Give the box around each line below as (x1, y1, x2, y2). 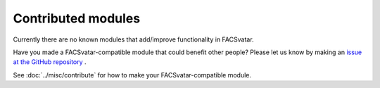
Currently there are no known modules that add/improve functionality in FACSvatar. (13, 35, 254, 44)
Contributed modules (13, 11, 141, 26)
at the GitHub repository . (13, 58, 87, 66)
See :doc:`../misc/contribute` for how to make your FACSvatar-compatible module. (13, 70, 252, 79)
